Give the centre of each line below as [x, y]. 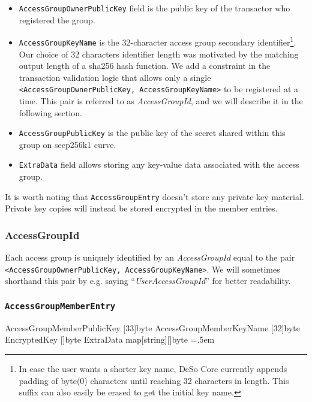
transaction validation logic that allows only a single [115, 77]
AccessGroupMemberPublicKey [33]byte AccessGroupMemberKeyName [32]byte [152, 327]
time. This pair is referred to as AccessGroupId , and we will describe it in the [161, 101]
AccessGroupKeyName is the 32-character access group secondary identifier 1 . [157, 41]
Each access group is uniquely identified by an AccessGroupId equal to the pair [150, 257]
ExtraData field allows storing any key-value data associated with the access [159, 164]
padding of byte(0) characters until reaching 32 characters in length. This [154, 380]
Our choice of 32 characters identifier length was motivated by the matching [159, 54]
